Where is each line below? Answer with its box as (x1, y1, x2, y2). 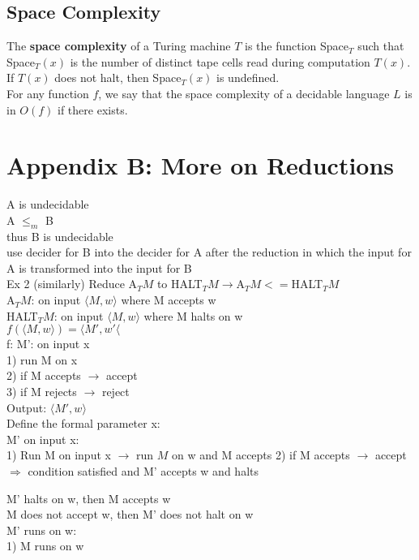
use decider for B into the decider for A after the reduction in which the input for (6, 243, 412, 261)
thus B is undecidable (6, 227, 113, 244)
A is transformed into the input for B (6, 259, 192, 276)
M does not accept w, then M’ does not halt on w (6, 506, 254, 523)
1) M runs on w (6, 537, 84, 554)
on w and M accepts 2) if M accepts (171, 446, 350, 463)
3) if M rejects (6, 383, 77, 400)
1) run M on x (6, 351, 78, 368)
